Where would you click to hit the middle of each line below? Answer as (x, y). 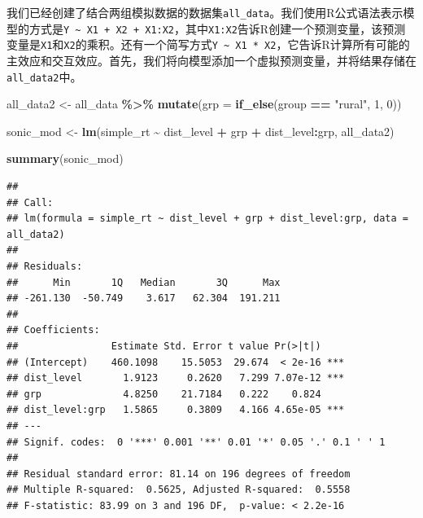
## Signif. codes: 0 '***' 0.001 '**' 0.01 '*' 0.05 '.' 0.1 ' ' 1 (196, 442)
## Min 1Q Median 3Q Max (144, 282)
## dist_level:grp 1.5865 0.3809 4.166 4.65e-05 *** (176, 410)
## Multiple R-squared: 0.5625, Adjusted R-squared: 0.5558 (179, 490)
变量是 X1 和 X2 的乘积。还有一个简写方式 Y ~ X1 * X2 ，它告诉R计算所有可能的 (208, 44)
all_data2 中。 (44, 76)
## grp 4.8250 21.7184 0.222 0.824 (164, 394)
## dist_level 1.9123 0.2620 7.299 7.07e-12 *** (176, 378)
